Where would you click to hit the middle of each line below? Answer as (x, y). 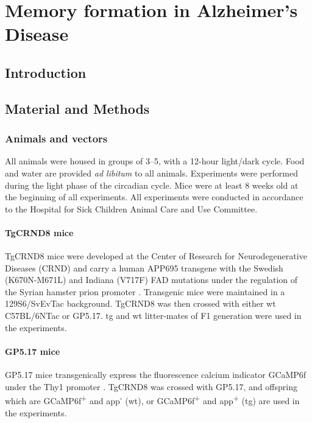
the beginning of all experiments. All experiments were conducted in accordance (154, 197)
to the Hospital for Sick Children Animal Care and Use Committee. (131, 208)
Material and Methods (77, 108)
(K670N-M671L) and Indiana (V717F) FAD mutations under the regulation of (151, 280)
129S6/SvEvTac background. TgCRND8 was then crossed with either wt (140, 303)
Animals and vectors (56, 138)
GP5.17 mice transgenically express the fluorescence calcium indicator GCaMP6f (156, 375)
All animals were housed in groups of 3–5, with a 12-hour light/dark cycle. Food (155, 161)
